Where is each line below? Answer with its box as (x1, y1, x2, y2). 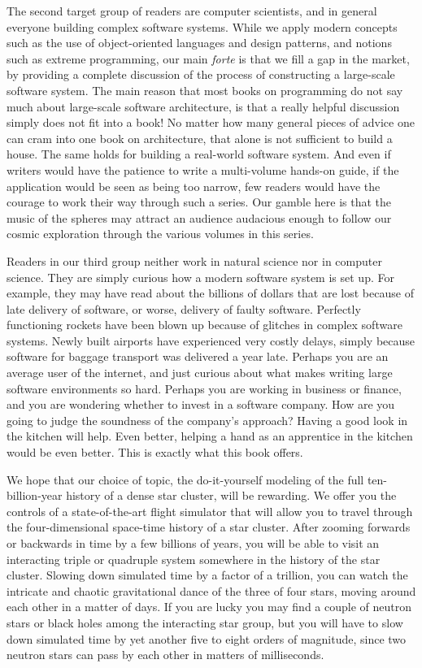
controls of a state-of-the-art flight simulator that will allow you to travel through (7, 502, 413, 519)
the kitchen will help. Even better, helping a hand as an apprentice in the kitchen (7, 427, 413, 445)
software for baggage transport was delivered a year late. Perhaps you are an (7, 348, 389, 365)
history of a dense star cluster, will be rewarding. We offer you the (66, 487, 397, 504)
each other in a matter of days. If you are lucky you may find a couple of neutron (7, 598, 412, 615)
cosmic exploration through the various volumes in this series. (7, 225, 314, 242)
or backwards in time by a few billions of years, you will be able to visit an (7, 535, 380, 551)
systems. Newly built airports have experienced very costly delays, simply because (7, 332, 415, 349)
